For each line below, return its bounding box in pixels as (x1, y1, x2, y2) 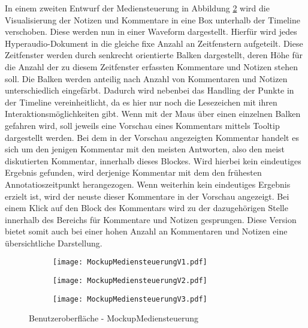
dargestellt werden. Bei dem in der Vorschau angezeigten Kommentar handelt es (5, 131, 299, 143)
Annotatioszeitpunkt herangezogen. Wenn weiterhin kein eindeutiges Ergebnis (5, 177, 291, 190)
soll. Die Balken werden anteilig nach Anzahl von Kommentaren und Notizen (5, 72, 288, 85)
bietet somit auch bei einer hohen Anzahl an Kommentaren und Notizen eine (5, 225, 288, 237)
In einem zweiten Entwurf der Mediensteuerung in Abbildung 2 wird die (5, 2, 270, 14)
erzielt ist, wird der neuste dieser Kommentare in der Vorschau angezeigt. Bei (5, 189, 289, 202)
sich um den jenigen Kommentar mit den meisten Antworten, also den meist (5, 143, 285, 155)
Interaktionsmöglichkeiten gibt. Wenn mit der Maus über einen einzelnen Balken (5, 107, 301, 120)
